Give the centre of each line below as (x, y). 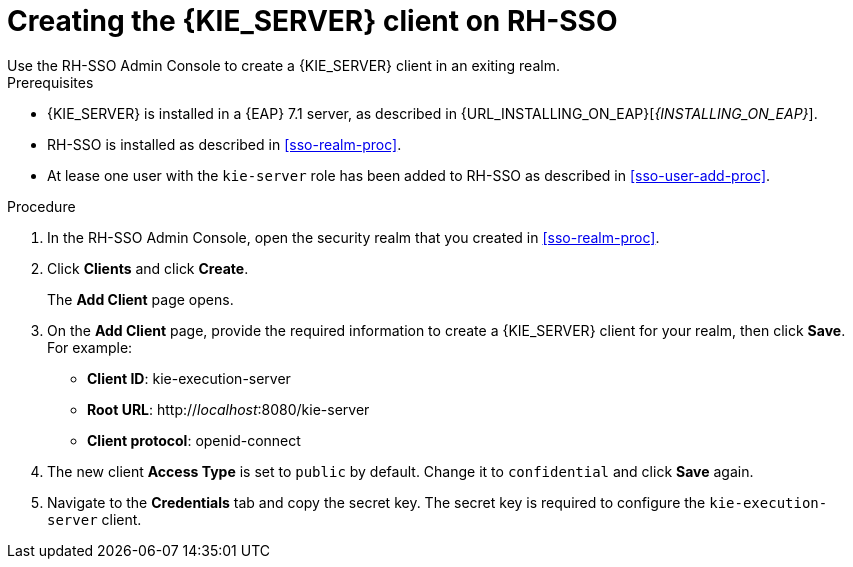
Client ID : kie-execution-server (189, 378)
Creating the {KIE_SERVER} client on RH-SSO (312, 21)
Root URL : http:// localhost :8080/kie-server (228, 409)
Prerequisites (50, 82)
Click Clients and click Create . (148, 268)
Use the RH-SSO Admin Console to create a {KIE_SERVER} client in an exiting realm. (283, 65)
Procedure (41, 206)
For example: (90, 347)
